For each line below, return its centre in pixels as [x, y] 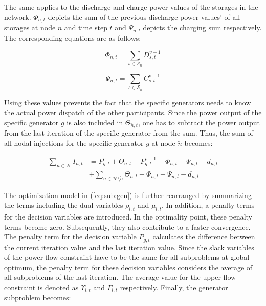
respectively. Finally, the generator [174, 287]
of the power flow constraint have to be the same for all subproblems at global [127, 257]
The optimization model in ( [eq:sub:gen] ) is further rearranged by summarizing [128, 195]
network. [18, 17]
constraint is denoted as [41, 287]
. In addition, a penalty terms [208, 205]
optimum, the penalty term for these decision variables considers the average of [128, 267]
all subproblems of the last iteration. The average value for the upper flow [120, 277]
